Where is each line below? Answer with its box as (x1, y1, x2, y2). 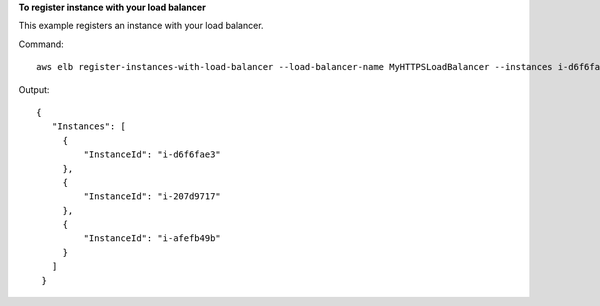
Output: (18, 83, 50, 95)
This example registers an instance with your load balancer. (18, 20, 264, 32)
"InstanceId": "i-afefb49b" (83, 233, 222, 244)
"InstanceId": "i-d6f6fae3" (83, 149, 222, 160)
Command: (18, 38, 64, 50)
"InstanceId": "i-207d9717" (83, 191, 222, 202)
